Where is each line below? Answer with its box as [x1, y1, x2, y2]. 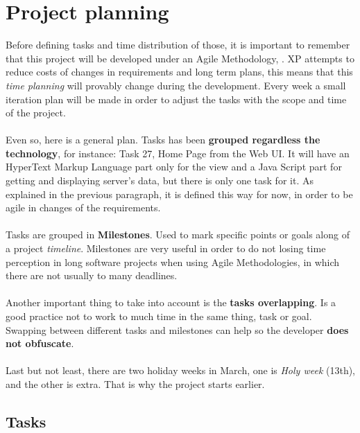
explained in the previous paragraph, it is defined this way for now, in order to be [6, 186, 353, 201]
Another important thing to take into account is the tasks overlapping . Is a [6, 295, 336, 310]
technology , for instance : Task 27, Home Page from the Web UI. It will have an [6, 145, 350, 160]
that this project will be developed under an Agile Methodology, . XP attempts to [6, 51, 354, 65]
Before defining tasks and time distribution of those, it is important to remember [6, 37, 350, 52]
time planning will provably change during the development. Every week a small [6, 78, 346, 92]
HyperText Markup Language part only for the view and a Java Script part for [6, 159, 342, 174]
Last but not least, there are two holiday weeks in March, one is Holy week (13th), [6, 363, 356, 378]
